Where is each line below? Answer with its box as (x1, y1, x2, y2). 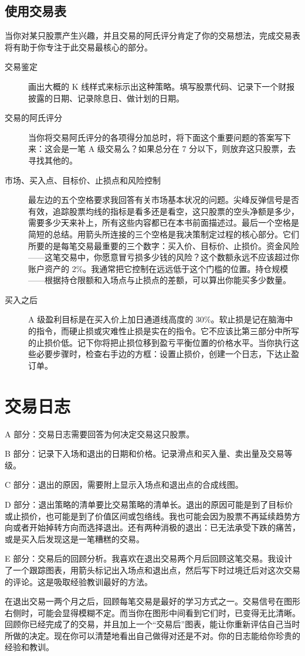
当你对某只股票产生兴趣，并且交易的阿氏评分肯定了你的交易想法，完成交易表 (5, 29, 300, 42)
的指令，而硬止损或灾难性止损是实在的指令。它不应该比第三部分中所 (28, 325, 291, 337)
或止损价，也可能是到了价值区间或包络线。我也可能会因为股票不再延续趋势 (5, 509, 292, 522)
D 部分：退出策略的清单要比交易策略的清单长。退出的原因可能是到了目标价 (5, 498, 293, 510)
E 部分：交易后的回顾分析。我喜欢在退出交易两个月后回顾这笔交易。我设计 (5, 552, 293, 565)
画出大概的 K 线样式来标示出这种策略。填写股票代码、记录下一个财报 (28, 80, 295, 92)
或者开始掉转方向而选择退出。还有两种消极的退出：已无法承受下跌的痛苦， (12, 521, 300, 533)
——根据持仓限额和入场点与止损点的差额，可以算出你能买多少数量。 (28, 274, 291, 286)
